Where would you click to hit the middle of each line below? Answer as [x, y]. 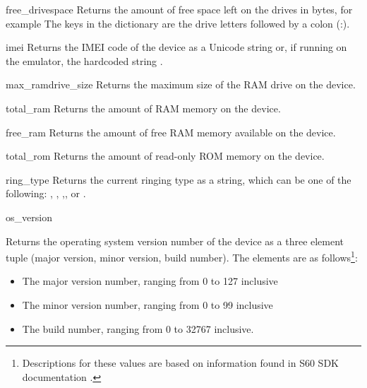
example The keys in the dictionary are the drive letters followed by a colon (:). [178, 23]
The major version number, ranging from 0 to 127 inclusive [150, 281]
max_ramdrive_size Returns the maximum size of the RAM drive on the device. [181, 84]
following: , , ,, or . [46, 193]
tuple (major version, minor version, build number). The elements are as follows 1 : [182, 256]
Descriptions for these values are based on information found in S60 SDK [180, 363]
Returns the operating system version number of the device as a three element [175, 241]
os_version [29, 217]
